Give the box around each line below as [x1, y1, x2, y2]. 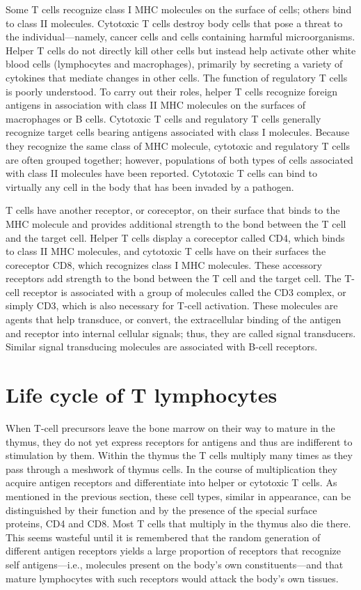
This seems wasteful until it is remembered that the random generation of [6, 529, 321, 544]
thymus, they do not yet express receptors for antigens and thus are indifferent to [6, 434, 353, 449]
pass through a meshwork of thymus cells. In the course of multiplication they [6, 461, 337, 476]
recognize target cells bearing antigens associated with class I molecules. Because [6, 125, 350, 139]
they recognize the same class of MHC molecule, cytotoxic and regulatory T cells [6, 138, 351, 153]
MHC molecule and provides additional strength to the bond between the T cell [6, 216, 346, 231]
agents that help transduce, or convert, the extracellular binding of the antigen [6, 312, 342, 327]
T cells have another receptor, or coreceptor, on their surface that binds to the [6, 203, 340, 217]
